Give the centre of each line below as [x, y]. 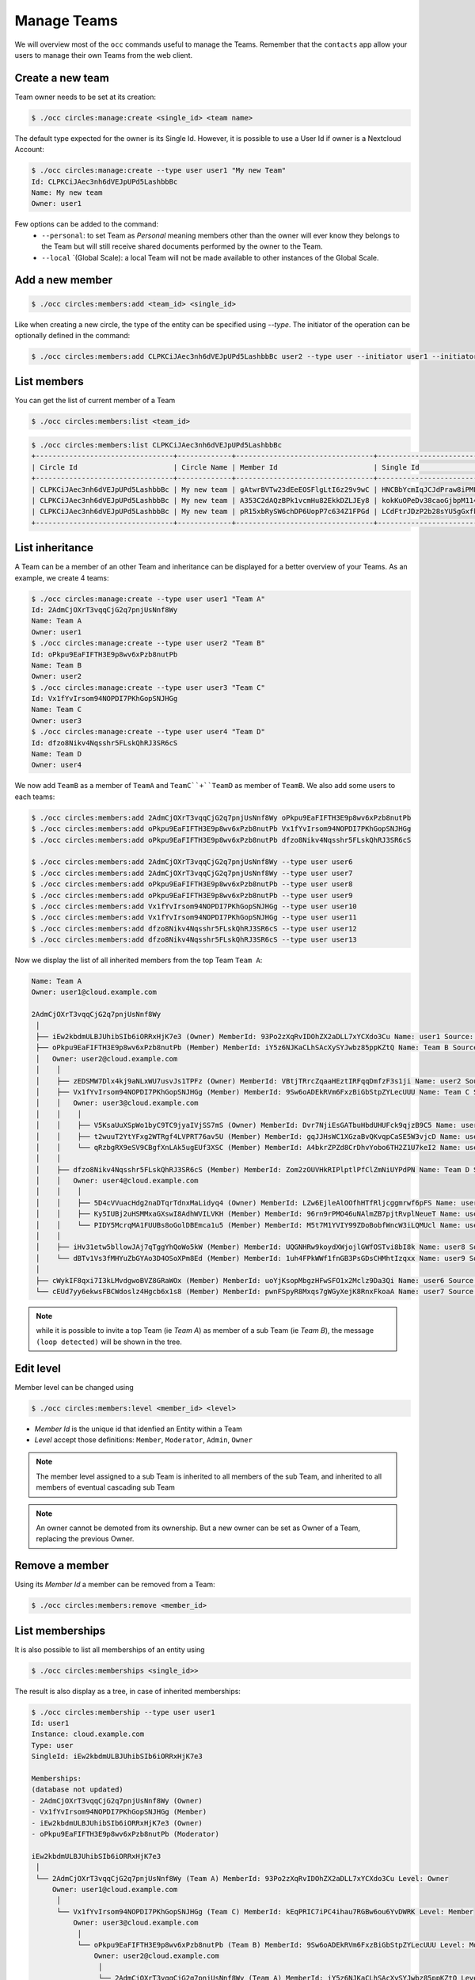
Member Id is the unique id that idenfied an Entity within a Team [139, 1429]
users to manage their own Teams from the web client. [104, 55]
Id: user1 [50, 1723]
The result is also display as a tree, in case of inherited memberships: [128, 1691]
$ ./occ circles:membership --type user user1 [123, 1712]
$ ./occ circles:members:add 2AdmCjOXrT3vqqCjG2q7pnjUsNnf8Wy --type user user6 [192, 862]
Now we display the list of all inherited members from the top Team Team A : [139, 960]
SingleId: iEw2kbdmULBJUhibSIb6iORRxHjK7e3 [117, 1757]
